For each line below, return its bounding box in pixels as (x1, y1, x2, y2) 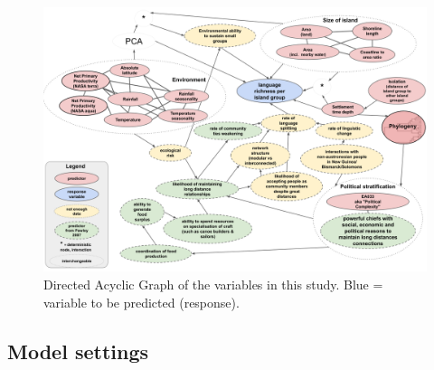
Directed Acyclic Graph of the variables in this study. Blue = (43, 274, 383, 293)
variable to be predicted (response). (43, 292, 240, 311)
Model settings (7, 337, 149, 365)
